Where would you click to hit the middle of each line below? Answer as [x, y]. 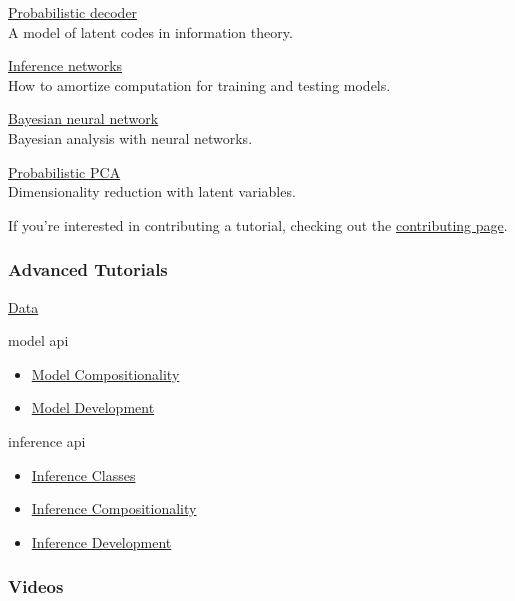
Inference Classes [83, 474]
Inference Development [101, 541]
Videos [36, 586]
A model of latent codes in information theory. [150, 31]
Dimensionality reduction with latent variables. [152, 191]
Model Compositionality [105, 373]
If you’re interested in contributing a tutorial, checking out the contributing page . [258, 224]
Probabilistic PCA [64, 171]
